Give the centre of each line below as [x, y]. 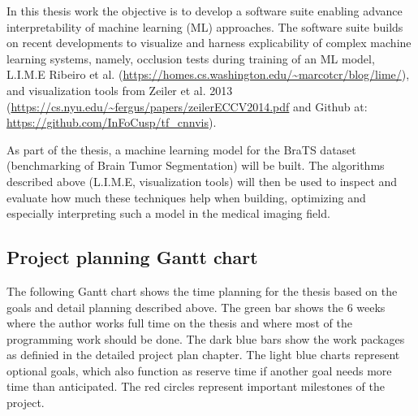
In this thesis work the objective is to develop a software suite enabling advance [205, 11]
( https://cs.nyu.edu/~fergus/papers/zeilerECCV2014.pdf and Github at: [187, 106]
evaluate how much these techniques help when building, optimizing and [186, 197]
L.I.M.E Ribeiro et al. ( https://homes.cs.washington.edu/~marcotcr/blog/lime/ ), [208, 74]
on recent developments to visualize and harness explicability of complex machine [209, 43]
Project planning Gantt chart [132, 257]
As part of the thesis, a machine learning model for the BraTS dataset [181, 149]
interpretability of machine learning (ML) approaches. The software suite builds [205, 26]
